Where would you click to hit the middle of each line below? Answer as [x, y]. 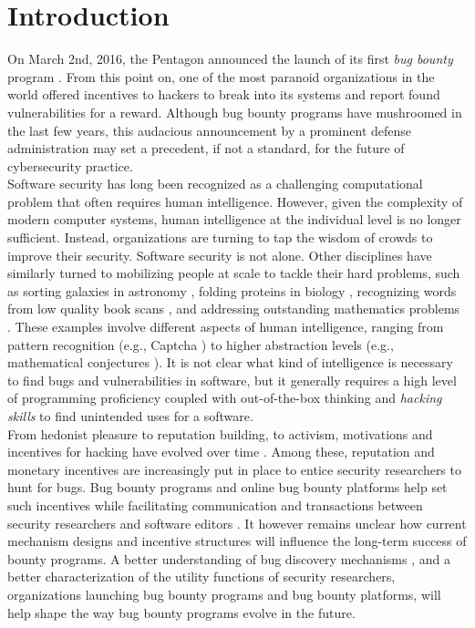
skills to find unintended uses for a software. [130, 416]
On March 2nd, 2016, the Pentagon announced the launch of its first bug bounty [230, 59]
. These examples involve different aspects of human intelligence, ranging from [226, 327]
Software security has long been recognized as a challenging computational [215, 184]
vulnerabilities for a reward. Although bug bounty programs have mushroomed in [235, 112]
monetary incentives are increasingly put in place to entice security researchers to [234, 469]
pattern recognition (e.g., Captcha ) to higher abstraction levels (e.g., [201, 344]
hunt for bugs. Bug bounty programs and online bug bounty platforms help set [227, 487]
